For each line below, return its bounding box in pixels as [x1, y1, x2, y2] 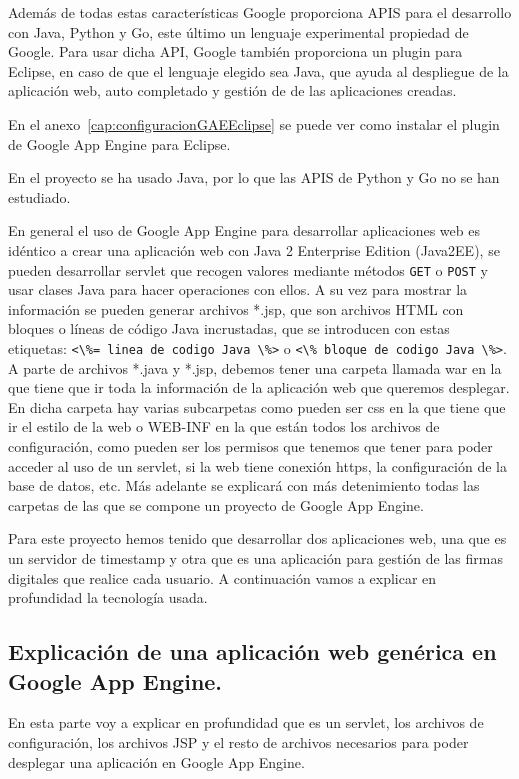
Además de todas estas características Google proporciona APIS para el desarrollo [8, 2, 512, 22]
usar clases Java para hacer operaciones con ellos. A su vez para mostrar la [8, 279, 468, 300]
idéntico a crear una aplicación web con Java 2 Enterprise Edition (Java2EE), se [8, 239, 500, 260]
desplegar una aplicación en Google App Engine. [8, 751, 305, 772]
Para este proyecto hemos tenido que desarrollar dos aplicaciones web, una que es [8, 528, 507, 549]
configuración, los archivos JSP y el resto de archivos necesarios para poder [8, 731, 469, 752]
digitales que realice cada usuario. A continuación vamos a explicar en [8, 567, 437, 588]
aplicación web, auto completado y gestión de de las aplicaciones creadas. [8, 80, 457, 101]
